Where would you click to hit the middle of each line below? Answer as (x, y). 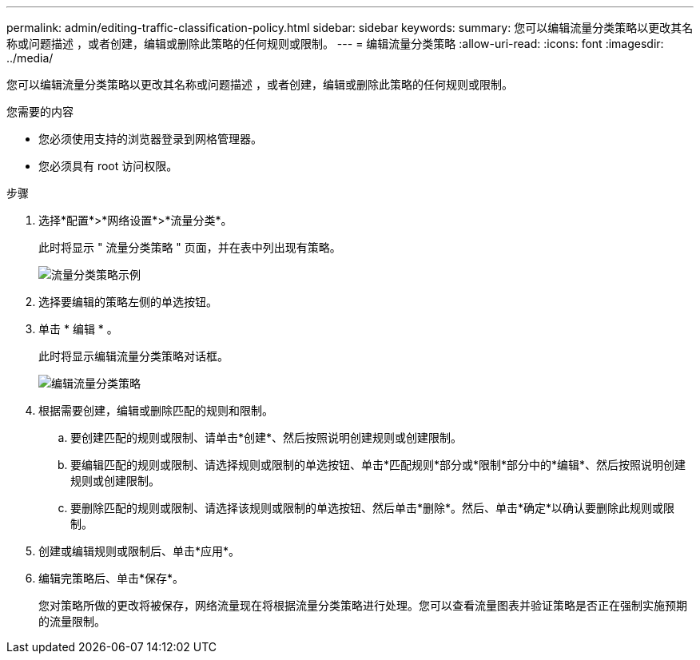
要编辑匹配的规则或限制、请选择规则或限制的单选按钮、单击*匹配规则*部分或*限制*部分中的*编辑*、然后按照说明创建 (378, 465)
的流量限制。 (72, 621)
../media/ (30, 58)
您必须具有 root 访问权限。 (108, 166)
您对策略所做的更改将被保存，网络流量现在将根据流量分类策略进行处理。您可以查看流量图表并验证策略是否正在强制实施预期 (363, 605)
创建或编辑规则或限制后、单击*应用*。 (139, 551)
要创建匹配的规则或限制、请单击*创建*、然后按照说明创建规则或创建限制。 (266, 437)
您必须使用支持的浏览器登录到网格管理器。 (150, 139)
